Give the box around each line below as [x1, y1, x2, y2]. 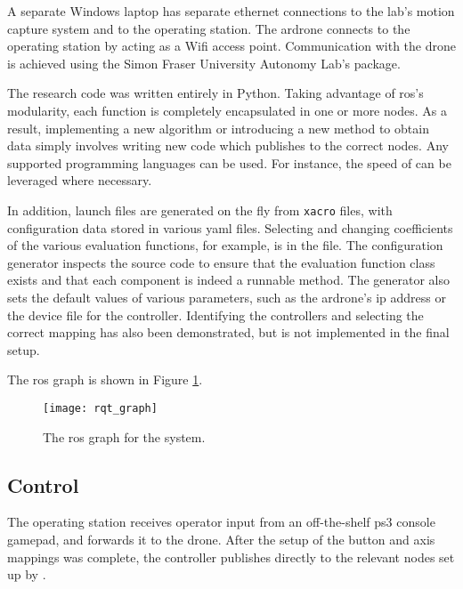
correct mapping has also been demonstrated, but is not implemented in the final [7, 323, 450, 342]
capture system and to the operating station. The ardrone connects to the [7, 19, 410, 37]
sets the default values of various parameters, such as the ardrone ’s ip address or [7, 287, 446, 306]
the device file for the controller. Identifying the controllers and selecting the [7, 305, 424, 324]
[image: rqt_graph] [43, 401, 158, 415]
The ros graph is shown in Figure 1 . [7, 370, 203, 389]
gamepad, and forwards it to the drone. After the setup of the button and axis [7, 529, 435, 548]
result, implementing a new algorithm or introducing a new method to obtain [7, 118, 429, 137]
